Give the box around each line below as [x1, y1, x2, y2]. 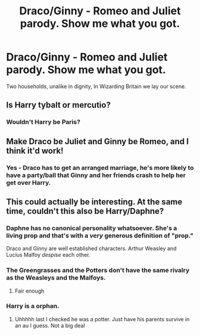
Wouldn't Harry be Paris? [6, 118, 80, 126]
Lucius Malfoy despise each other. [6, 252, 90, 259]
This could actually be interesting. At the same [6, 197, 183, 207]
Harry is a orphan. [6, 302, 60, 311]
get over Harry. [6, 178, 51, 187]
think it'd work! [6, 145, 64, 156]
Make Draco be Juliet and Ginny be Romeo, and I [6, 136, 189, 147]
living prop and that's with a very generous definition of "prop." [6, 231, 193, 240]
